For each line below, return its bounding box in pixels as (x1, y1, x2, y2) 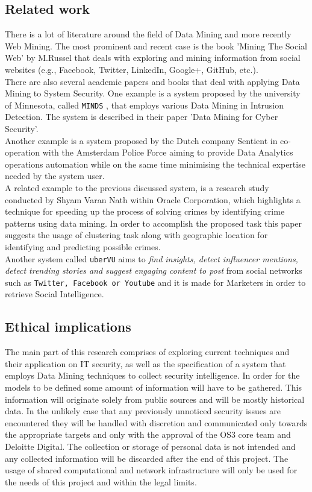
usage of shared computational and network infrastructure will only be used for (5, 464, 298, 476)
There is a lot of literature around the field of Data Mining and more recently (5, 28, 292, 40)
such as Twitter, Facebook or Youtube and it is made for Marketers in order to (5, 276, 306, 288)
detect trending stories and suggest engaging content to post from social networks (5, 264, 302, 277)
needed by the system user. (5, 169, 105, 182)
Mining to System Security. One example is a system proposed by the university (5, 87, 301, 99)
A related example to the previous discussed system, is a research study (5, 181, 269, 194)
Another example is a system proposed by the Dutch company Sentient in (5, 134, 278, 147)
